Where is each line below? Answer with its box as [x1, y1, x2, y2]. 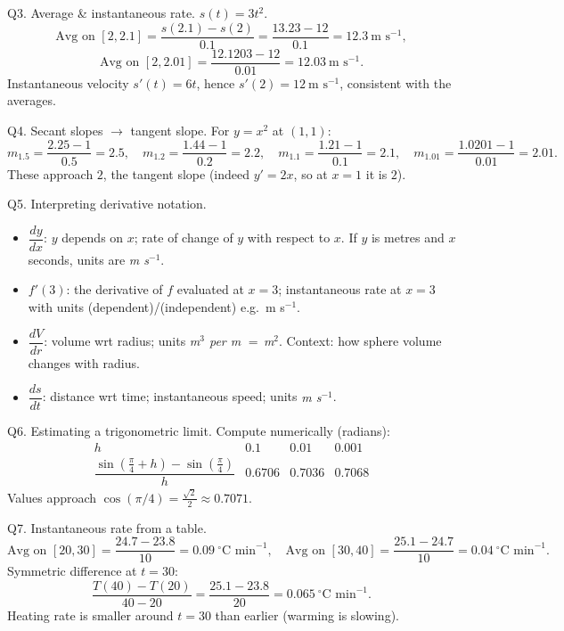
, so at [293, 164, 328, 183]
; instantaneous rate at [278, 280, 402, 299]
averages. [7, 91, 56, 110]
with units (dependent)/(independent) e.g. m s [28, 298, 285, 315]
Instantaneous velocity [7, 73, 129, 92]
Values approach [7, 488, 97, 506]
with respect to [247, 228, 331, 247]
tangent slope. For [130, 120, 230, 139]
